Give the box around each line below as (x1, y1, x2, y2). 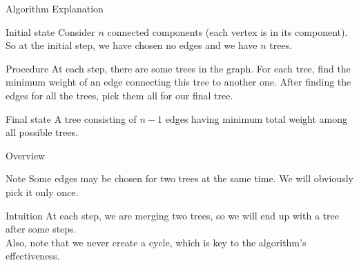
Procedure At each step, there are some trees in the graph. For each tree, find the (6, 61, 351, 75)
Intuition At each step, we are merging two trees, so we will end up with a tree (6, 208, 339, 222)
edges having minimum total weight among (165, 111, 348, 126)
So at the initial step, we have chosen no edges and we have (6, 38, 258, 52)
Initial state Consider (6, 24, 95, 39)
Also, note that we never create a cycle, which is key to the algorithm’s (6, 235, 307, 249)
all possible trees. (6, 125, 78, 139)
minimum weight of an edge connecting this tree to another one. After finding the (6, 75, 351, 89)
